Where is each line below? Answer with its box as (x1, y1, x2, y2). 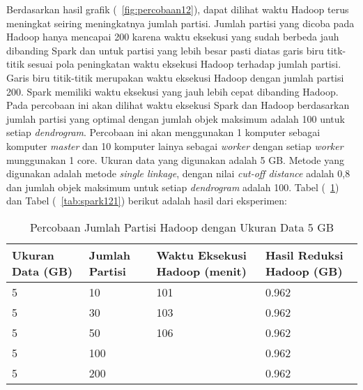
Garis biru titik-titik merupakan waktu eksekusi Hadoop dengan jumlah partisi (6, 70, 344, 84)
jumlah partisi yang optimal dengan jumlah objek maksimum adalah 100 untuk (6, 111, 345, 126)
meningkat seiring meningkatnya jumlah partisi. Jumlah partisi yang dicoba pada (6, 15, 355, 30)
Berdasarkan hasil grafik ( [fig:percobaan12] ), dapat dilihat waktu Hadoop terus (6, 2, 349, 16)
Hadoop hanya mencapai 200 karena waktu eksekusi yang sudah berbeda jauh (6, 29, 339, 44)
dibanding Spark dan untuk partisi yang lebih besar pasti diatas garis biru (6, 43, 324, 57)
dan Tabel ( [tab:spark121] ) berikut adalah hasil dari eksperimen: (6, 193, 287, 208)
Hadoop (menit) (156, 262, 247, 279)
